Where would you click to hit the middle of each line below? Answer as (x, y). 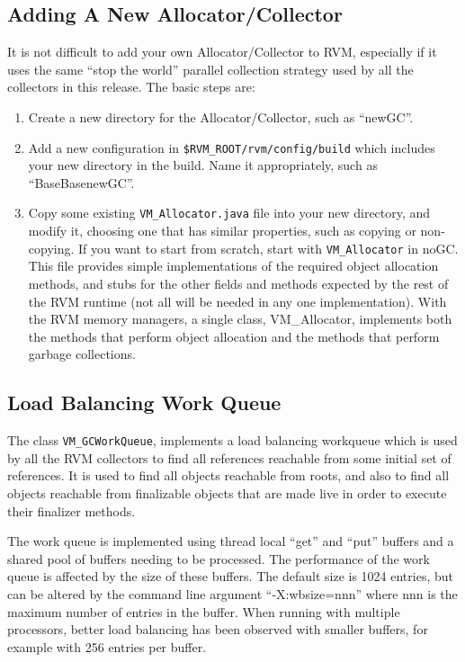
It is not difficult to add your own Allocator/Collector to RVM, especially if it (222, 52)
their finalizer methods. (72, 510)
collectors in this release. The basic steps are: (131, 87)
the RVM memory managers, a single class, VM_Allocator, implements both (240, 319)
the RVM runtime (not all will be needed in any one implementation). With (237, 301)
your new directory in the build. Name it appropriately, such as (203, 165)
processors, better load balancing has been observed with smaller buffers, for (218, 629)
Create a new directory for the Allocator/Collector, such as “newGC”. (221, 116)
